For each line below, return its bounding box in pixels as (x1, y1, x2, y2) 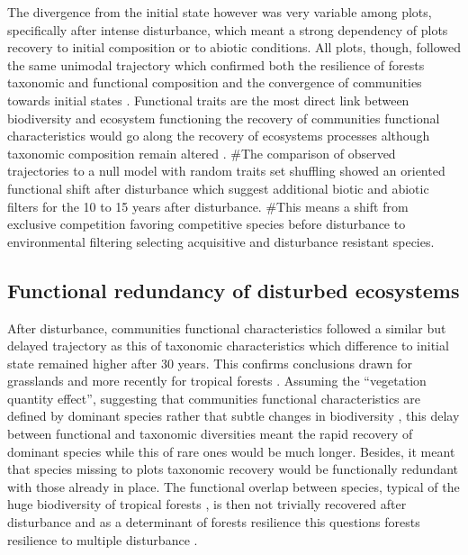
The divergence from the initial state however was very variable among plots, (7, 3, 432, 21)
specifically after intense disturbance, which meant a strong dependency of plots (7, 20, 448, 39)
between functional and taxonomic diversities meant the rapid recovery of (7, 424, 413, 443)
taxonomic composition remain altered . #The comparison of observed (7, 143, 396, 162)
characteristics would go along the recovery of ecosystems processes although (7, 126, 430, 145)
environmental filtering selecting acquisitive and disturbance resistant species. (7, 232, 435, 250)
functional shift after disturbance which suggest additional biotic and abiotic (7, 178, 429, 197)
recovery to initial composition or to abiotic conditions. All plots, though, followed (7, 38, 461, 57)
